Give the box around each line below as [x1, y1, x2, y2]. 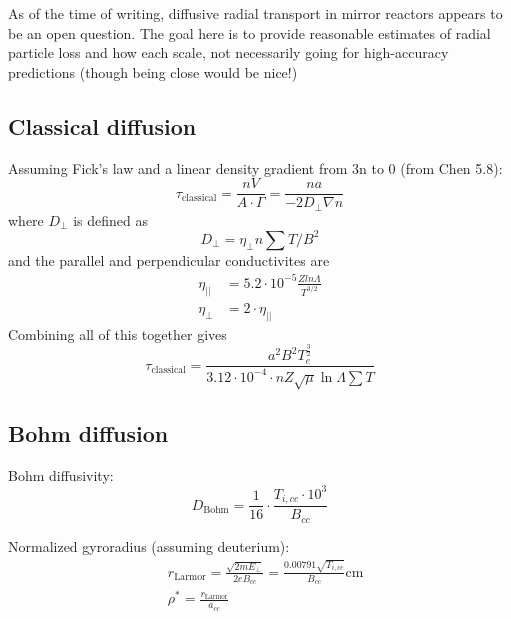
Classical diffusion [8, 110, 197, 141]
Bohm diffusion [8, 417, 169, 448]
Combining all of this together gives [8, 323, 227, 344]
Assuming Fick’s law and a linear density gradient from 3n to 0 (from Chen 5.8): [8, 157, 503, 178]
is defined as [73, 209, 148, 230]
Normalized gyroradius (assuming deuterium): [8, 535, 290, 556]
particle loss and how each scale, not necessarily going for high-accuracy [8, 42, 449, 63]
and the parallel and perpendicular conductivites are [8, 249, 330, 270]
